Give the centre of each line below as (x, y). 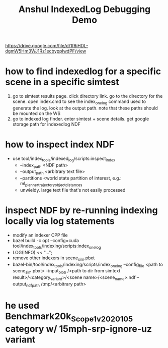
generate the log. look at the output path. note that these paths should (85, 108)
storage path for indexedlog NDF (46, 124)
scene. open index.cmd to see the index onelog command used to (79, 102)
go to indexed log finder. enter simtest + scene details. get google (81, 119)
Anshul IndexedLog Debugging (85, 9)
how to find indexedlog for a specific (83, 71)
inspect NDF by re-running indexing (81, 211)
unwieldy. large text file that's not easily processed (73, 190)
